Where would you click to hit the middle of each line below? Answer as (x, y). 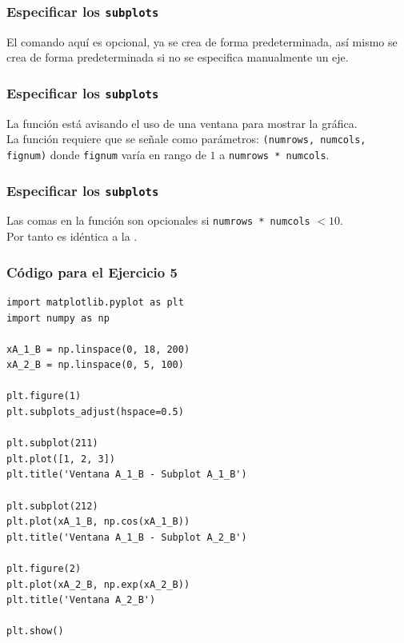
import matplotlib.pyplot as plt (95, 302)
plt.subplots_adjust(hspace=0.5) (95, 412)
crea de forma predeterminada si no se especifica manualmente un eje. (178, 57)
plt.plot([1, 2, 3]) (61, 459)
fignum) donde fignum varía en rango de (106, 154)
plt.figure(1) (44, 396)
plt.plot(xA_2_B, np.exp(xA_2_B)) (98, 584)
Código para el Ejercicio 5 (92, 272)
